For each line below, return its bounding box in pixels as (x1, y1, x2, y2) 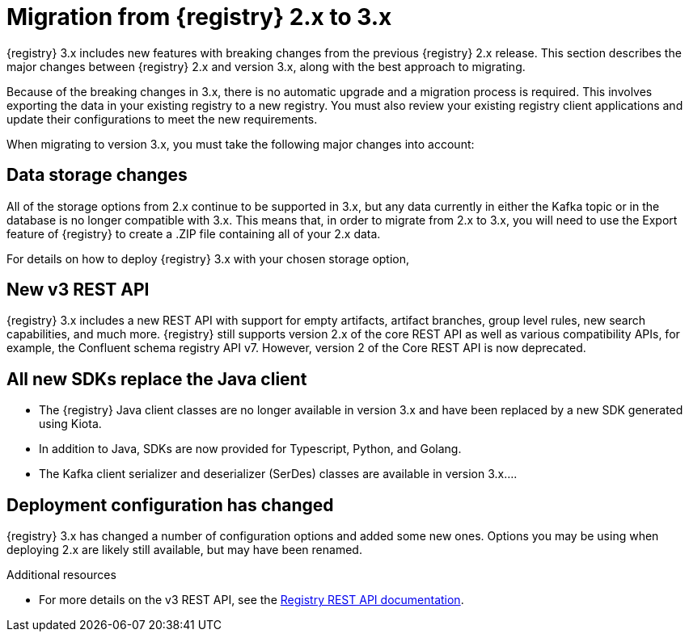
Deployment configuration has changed (6, 494, 334, 515)
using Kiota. (39, 417, 102, 431)
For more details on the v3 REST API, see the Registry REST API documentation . (39, 593, 464, 607)
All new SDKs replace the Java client (6, 368, 307, 389)
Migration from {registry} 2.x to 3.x (6, 3, 392, 31)
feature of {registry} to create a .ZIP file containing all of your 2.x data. (6, 226, 381, 241)
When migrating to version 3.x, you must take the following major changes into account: (6, 136, 475, 151)
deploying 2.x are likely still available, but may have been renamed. (6, 543, 362, 557)
